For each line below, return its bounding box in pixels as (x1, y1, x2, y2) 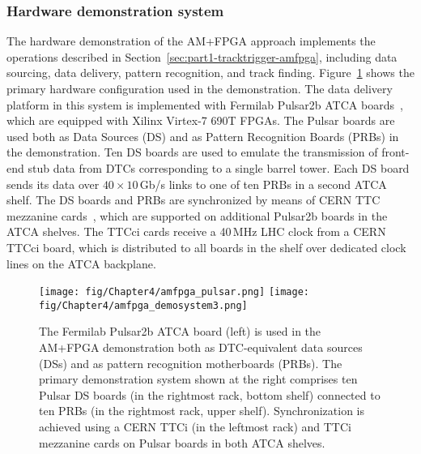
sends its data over (6, 175, 100, 192)
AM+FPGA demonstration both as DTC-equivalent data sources (39, 339, 363, 356)
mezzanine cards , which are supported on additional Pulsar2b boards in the (6, 207, 388, 224)
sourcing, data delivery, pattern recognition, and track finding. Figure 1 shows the (6, 64, 415, 81)
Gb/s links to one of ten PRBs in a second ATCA (139, 175, 387, 192)
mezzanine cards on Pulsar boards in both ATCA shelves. (39, 434, 325, 451)
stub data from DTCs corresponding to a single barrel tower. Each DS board (28, 159, 410, 176)
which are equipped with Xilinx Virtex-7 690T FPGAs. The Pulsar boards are (6, 112, 395, 129)
